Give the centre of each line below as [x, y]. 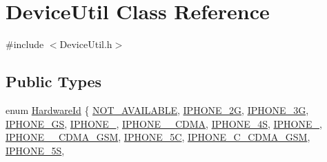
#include [25, 44]
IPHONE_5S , [35, 150]
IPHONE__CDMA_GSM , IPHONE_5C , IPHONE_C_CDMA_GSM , [158, 137]
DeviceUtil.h [86, 44]
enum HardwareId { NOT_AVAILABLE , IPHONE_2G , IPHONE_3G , [157, 109]
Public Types [54, 81]
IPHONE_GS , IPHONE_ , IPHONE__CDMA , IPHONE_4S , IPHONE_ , [164, 123]
